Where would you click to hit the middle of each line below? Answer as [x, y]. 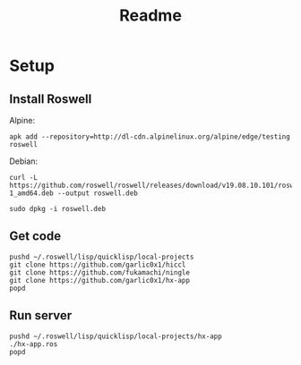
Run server [41, 315]
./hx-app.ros [34, 344]
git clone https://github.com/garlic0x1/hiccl [98, 265]
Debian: [24, 161]
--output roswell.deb [98, 193]
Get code [35, 237]
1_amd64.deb [31, 193]
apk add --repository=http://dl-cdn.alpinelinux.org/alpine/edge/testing [150, 137]
